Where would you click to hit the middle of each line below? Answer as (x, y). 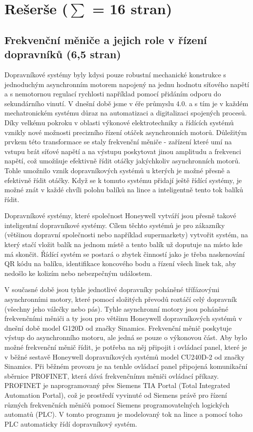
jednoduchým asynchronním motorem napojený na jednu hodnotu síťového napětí (127, 84)
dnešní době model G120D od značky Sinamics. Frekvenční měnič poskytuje (118, 328)
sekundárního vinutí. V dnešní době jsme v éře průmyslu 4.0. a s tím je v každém (126, 103)
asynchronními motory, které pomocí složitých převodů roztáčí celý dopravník (121, 299)
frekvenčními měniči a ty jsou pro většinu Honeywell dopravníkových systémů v (123, 318)
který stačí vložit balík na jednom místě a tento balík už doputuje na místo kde (124, 244)
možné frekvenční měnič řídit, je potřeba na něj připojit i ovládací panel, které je (126, 347)
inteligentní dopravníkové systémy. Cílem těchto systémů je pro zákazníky (115, 225)
